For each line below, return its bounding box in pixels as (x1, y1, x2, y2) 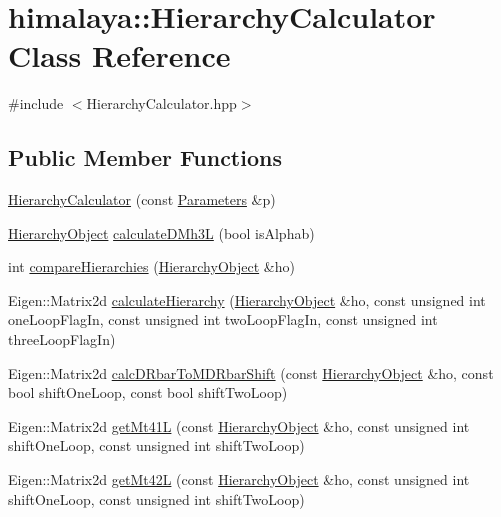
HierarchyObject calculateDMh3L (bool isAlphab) (8, 222, 315, 243)
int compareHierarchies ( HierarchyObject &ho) (8, 256, 295, 277)
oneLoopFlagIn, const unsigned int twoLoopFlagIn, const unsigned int (8, 309, 438, 330)
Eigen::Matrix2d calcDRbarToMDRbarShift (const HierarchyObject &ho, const (8, 362, 494, 383)
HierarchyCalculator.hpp (86, 93, 237, 114)
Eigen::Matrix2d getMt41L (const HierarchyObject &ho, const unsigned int (8, 415, 470, 436)
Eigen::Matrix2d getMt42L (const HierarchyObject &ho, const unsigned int (8, 469, 470, 490)
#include (8, 93, 64, 114)
